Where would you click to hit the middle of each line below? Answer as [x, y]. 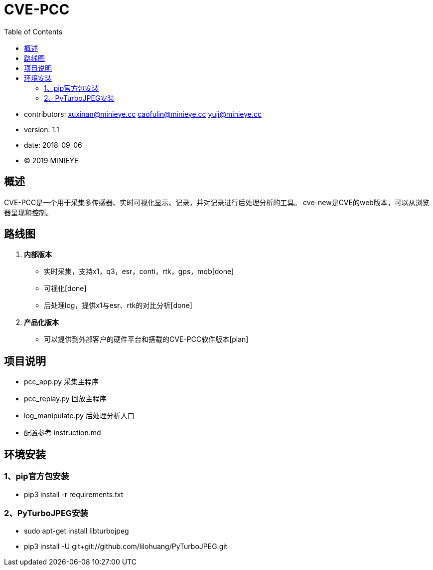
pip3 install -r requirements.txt [74, 494]
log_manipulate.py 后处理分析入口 [79, 416]
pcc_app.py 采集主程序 [62, 382]
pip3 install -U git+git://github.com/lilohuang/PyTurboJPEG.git [126, 547]
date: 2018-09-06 [53, 145]
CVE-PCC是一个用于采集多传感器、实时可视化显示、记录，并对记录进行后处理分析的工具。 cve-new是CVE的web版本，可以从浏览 [217, 202]
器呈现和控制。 [28, 212]
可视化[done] [65, 288]
